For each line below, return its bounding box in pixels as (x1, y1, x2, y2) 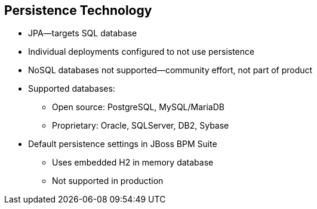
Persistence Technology (4, 3, 152, 18)
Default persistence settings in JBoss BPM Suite (28, 139, 217, 149)
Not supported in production (52, 176, 164, 186)
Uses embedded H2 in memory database (52, 157, 214, 168)
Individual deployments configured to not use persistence (28, 46, 255, 57)
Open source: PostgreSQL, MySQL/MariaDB (52, 102, 224, 113)
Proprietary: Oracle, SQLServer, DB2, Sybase (52, 120, 229, 131)
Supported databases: (28, 83, 115, 94)
